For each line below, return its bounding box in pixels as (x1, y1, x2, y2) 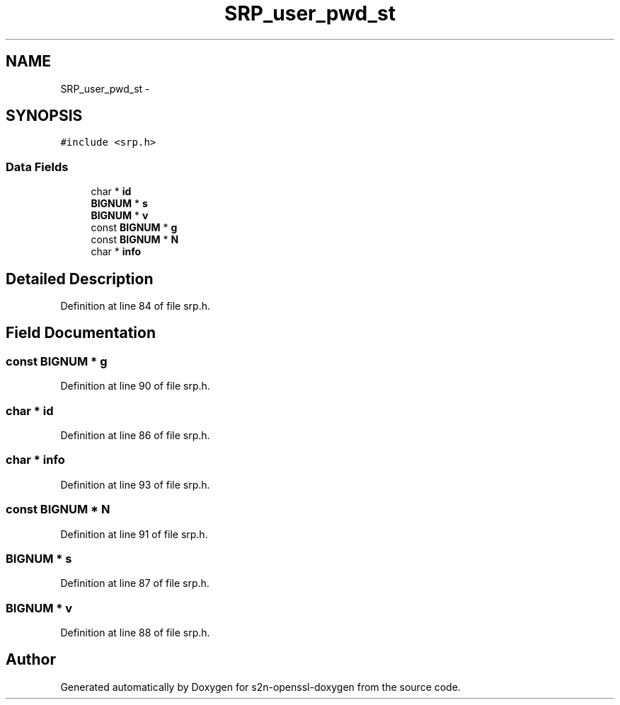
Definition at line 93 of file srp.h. (60, 478, 210, 491)
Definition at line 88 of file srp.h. (60, 627, 210, 639)
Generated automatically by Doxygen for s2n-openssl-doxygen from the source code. (60, 680, 461, 693)
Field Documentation (6, 324, 156, 342)
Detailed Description (6, 269, 154, 288)
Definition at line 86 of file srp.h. (60, 429, 210, 441)
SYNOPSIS (6, 107, 83, 125)
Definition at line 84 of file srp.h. (60, 300, 211, 313)
